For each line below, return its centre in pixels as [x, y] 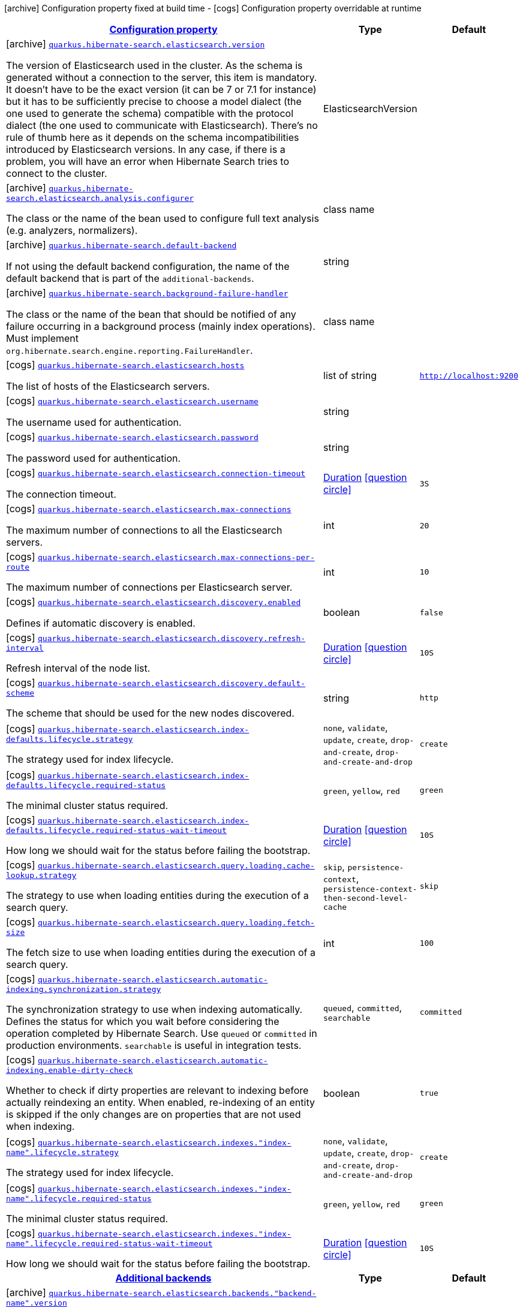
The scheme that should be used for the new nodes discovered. [150, 713]
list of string [350, 375]
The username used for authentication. [94, 422]
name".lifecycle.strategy [62, 1152]
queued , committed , [363, 1008]
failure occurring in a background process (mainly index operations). [161, 326]
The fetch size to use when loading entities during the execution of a [161, 952]
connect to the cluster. [57, 173]
